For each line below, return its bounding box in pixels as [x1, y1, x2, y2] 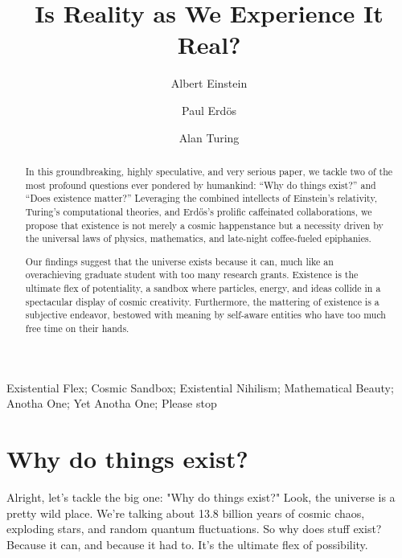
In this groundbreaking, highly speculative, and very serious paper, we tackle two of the [25, 164, 393, 178]
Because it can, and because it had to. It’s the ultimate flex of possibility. [6, 535, 368, 552]
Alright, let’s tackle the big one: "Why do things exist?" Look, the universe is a [6, 488, 396, 505]
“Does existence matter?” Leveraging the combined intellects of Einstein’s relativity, [25, 191, 378, 205]
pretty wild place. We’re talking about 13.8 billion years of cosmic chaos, [6, 504, 365, 521]
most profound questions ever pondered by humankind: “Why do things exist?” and [25, 178, 376, 191]
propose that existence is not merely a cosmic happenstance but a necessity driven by [25, 218, 384, 232]
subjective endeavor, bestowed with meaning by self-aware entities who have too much [25, 308, 386, 322]
